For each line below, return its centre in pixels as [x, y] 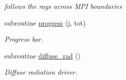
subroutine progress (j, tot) [45, 22]
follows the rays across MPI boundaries [63, 6]
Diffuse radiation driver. [41, 72]
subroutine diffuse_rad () [43, 55]
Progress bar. [24, 39]
